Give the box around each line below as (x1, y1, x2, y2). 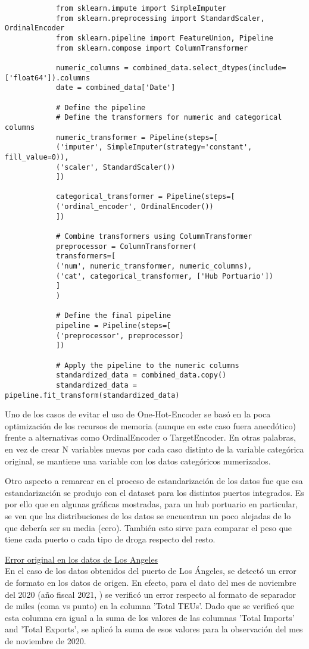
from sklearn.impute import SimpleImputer (55, 4, 227, 13)
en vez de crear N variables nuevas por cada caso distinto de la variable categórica (5, 443, 304, 455)
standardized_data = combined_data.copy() (55, 371, 227, 380)
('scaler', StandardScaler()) (55, 163, 176, 171)
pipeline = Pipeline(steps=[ (55, 322, 171, 330)
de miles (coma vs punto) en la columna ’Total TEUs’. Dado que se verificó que (5, 600, 295, 612)
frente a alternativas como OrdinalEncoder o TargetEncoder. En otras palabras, (5, 431, 296, 444)
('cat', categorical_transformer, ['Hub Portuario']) (55, 272, 274, 280)
